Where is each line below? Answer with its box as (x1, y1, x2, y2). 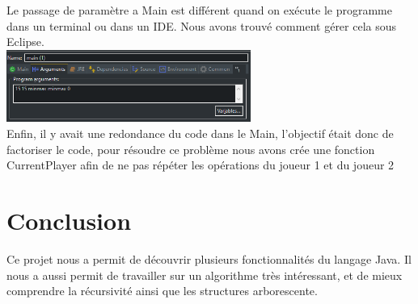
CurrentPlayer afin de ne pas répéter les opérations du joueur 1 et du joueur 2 (6, 156, 395, 173)
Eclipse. (6, 33, 44, 50)
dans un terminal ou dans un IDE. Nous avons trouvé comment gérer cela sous (6, 17, 397, 34)
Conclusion (6, 204, 132, 237)
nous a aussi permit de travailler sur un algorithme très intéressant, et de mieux (6, 266, 403, 283)
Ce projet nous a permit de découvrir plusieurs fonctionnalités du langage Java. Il (6, 250, 412, 267)
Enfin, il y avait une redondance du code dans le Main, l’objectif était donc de (6, 125, 394, 142)
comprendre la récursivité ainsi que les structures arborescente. (6, 282, 318, 299)
